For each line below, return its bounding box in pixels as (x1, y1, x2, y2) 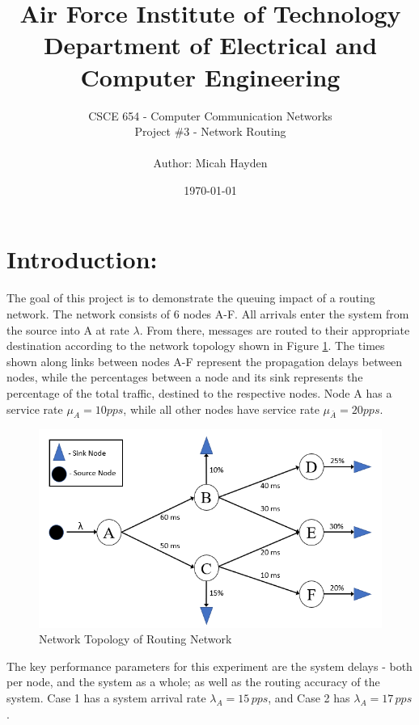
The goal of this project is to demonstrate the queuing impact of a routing (6, 289, 375, 306)
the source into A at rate (6, 321, 129, 338)
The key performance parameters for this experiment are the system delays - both (6, 657, 413, 674)
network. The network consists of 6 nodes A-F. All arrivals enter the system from (6, 306, 409, 322)
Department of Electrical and (43, 28, 378, 61)
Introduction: (6, 242, 158, 276)
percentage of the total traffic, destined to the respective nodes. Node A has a (6, 384, 392, 401)
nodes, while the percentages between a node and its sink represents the (6, 369, 363, 386)
